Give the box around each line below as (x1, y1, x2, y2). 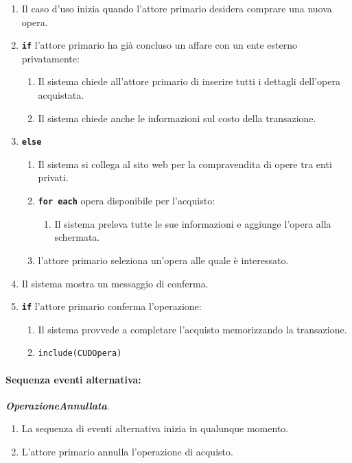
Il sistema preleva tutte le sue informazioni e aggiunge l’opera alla (54, 216, 331, 230)
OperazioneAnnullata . (5, 398, 110, 412)
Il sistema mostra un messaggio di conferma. (21, 276, 209, 290)
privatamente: (21, 51, 80, 65)
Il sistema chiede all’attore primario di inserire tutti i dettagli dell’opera (38, 74, 340, 88)
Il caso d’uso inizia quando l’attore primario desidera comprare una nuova (21, 1, 332, 15)
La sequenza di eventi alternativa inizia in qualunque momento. (21, 421, 289, 436)
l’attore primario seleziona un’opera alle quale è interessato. (38, 252, 289, 267)
